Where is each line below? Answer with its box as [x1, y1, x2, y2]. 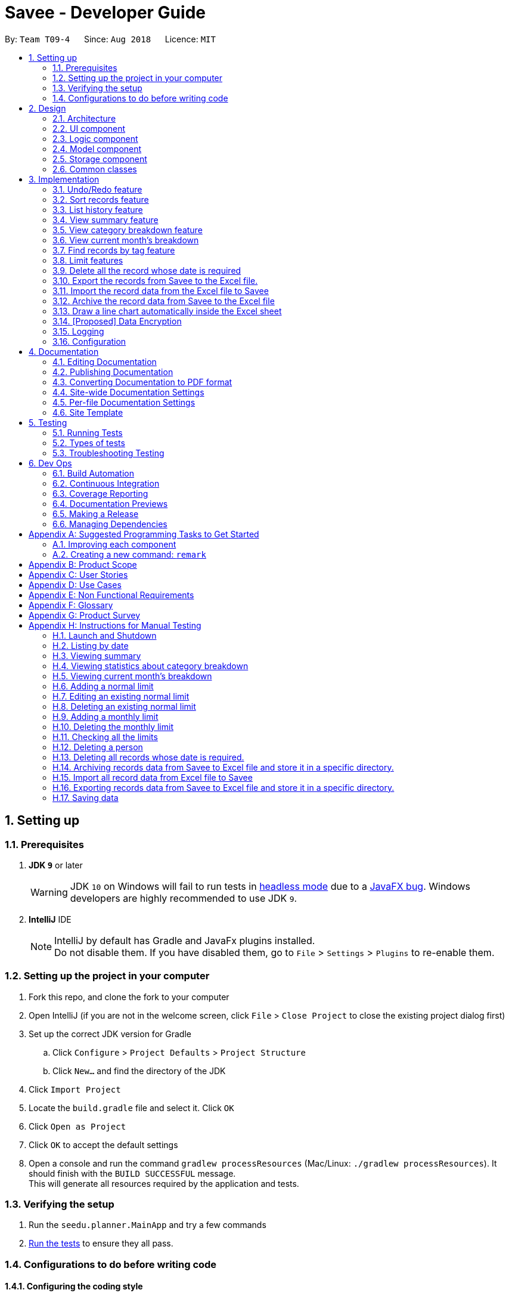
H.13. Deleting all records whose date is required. [52, 751, 244, 762]
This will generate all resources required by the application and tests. [29, 1178, 299, 1189]
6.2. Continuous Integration [52, 478, 160, 488]
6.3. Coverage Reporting [52, 488, 148, 499]
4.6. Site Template [52, 407, 123, 417]
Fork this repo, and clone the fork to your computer [29, 991, 229, 1002]
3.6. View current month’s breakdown [52, 234, 199, 245]
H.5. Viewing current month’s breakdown [52, 670, 212, 681]
